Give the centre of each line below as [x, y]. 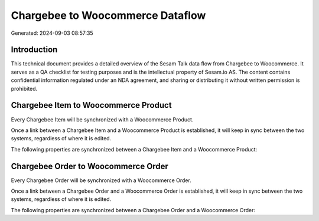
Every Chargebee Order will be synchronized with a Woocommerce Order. [101, 180]
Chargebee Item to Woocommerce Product [91, 105]
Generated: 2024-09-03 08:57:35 [52, 33]
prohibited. [24, 88]
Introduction [34, 50]
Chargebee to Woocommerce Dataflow [108, 15]
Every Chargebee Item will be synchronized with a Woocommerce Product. [102, 119]
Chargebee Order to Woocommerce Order [89, 166]
